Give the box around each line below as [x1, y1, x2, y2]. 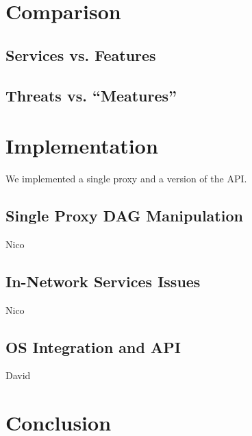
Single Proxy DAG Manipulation [5, 205, 243, 226]
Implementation [5, 132, 158, 160]
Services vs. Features [5, 44, 156, 65]
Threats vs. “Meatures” [5, 84, 177, 106]
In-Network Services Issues [5, 270, 201, 291]
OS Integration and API [5, 336, 181, 357]
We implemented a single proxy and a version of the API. [5, 171, 247, 186]
